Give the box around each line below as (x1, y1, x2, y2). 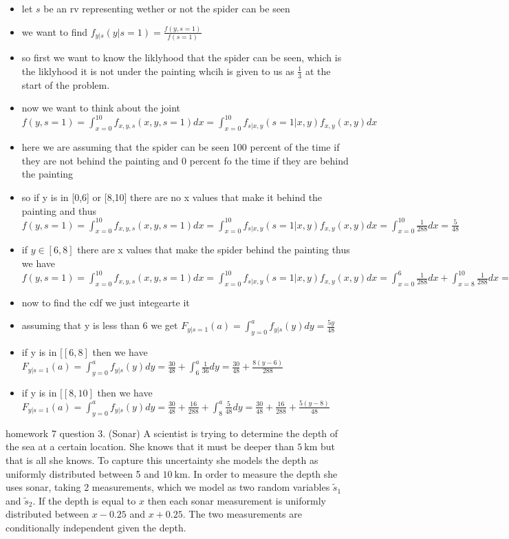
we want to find (21, 24, 88, 39)
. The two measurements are (182, 507, 302, 521)
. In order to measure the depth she (187, 466, 338, 480)
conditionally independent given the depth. (6, 520, 186, 534)
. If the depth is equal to (32, 493, 136, 507)
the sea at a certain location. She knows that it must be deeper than (6, 439, 294, 454)
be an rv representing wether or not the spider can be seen (43, 1, 290, 15)
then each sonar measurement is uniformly (147, 493, 326, 507)
